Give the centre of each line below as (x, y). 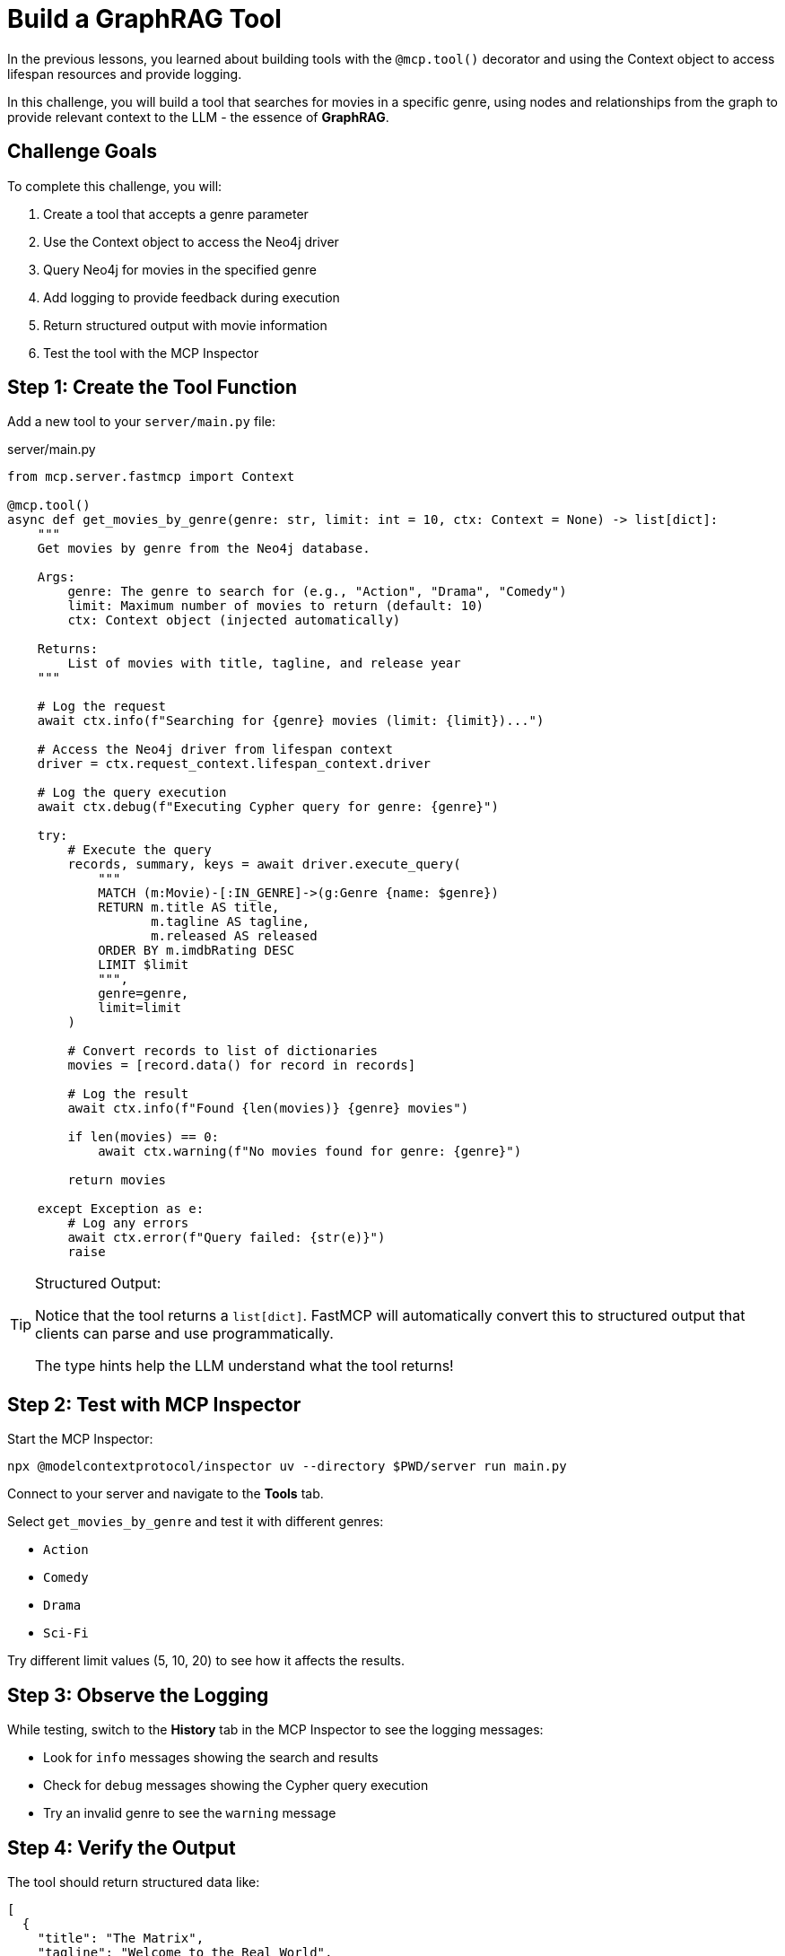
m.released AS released (234, 936)
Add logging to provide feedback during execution (192, 297)
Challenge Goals (83, 152)
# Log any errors (128, 1223)
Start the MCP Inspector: (80, 1439)
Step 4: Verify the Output (122, 1847)
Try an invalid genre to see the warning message (190, 1813)
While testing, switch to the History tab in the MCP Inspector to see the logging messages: (275, 1730)
